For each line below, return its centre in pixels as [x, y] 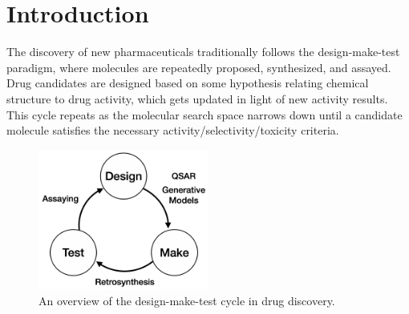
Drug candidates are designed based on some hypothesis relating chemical [188, 83]
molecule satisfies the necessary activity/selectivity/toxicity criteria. [173, 130]
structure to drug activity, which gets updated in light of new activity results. [197, 98]
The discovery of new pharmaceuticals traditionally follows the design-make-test [203, 52]
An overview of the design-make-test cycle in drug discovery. [187, 301]
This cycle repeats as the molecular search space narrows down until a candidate [204, 114]
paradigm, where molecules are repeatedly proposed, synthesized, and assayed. [199, 67]
